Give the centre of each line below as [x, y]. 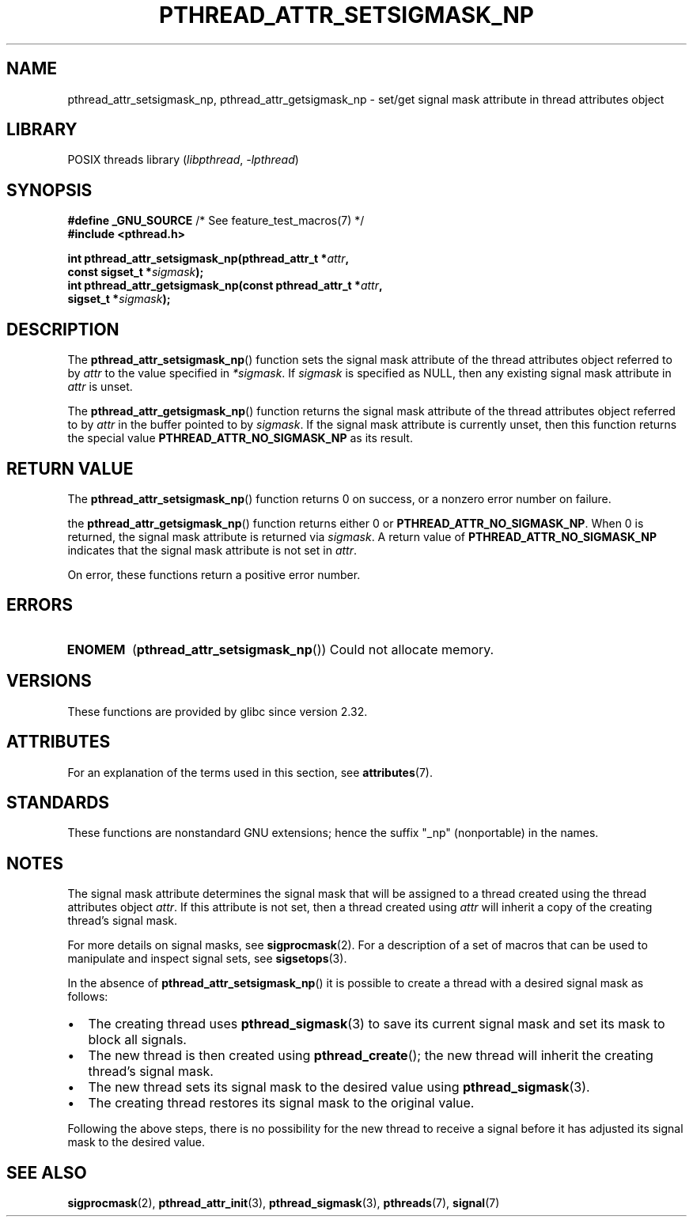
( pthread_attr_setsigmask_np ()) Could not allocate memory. [313, 649]
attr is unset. [100, 387]
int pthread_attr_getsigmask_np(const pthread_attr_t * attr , [225, 286]
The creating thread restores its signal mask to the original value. [281, 1103]
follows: [88, 997]
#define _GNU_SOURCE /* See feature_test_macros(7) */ [216, 221]
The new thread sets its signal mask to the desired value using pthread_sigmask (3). [339, 1087]
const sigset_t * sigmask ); [136, 272]
